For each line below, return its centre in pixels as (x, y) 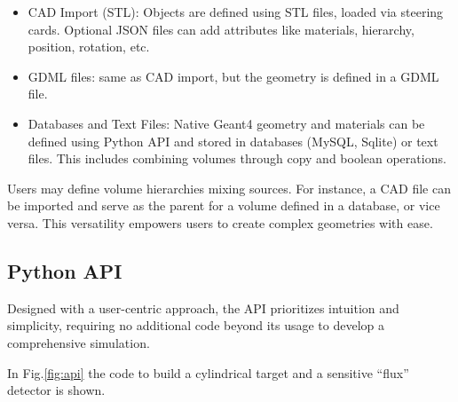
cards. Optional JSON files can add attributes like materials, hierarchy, (221, 29)
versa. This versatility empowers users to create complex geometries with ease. (220, 222)
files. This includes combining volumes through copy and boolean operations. (237, 158)
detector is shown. (56, 390)
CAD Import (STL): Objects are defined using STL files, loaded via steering (236, 12)
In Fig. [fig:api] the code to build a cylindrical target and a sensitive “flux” (208, 372)
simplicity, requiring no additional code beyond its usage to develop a (196, 325)
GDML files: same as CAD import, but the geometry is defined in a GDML (233, 76)
